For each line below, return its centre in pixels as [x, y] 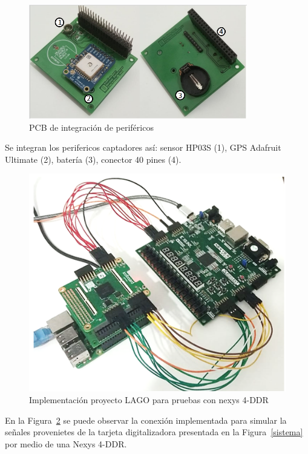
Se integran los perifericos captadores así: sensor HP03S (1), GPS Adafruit [143, 147]
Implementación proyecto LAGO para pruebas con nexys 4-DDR [149, 400]
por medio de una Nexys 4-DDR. [66, 443]
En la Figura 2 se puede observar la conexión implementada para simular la [146, 420]
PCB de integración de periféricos [91, 127]
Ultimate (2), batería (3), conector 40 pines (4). [93, 159]
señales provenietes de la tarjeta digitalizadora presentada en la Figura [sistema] [154, 432]
